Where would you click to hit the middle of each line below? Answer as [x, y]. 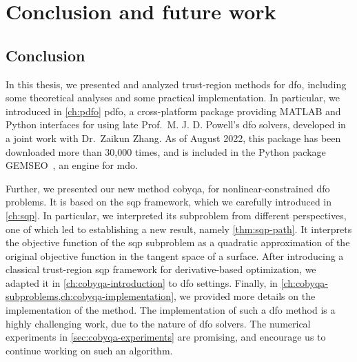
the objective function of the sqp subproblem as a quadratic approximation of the [178, 242]
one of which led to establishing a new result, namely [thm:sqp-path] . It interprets [179, 229]
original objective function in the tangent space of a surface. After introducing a [175, 255]
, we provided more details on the [245, 296]
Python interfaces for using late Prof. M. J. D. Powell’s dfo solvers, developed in [176, 124]
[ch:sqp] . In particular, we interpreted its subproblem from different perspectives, [176, 215]
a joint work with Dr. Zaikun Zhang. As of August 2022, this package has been [173, 138]
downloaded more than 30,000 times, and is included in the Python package [166, 151]
